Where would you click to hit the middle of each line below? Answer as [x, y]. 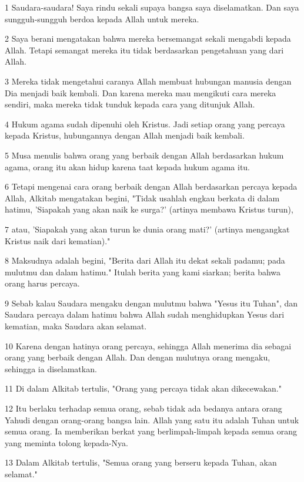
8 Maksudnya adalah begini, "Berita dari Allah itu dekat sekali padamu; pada [145, 260]
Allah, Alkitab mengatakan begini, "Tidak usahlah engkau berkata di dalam [142, 198]
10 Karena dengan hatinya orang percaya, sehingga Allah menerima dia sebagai [148, 346]
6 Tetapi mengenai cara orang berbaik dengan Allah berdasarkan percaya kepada [151, 186]
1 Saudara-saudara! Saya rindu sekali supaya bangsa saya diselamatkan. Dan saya [152, 7]
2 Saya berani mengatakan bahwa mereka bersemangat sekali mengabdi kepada [148, 38]
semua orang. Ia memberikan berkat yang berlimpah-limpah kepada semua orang [151, 431]
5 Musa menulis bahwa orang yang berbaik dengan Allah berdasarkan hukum [144, 155]
